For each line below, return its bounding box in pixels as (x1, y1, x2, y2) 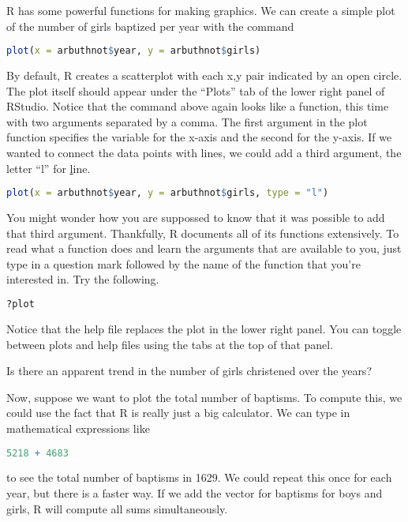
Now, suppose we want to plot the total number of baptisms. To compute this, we (6, 389, 402, 405)
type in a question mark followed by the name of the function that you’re (6, 255, 361, 272)
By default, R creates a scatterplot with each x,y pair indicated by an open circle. (6, 67, 402, 84)
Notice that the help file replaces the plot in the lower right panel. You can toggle (6, 320, 402, 336)
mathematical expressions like (6, 419, 150, 436)
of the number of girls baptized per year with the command (6, 17, 294, 34)
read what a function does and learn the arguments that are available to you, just (6, 240, 402, 257)
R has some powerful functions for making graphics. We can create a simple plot (6, 2, 395, 18)
